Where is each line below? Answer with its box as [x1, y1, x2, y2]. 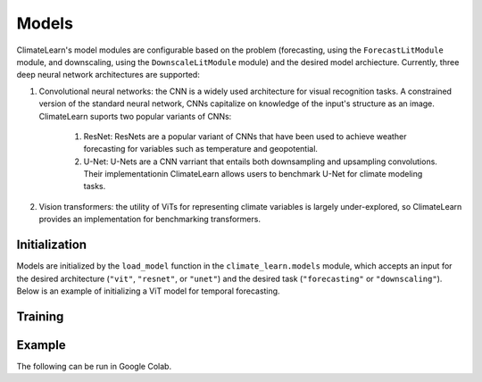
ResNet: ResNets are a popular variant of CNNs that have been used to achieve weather [83, 130, 407, 142]
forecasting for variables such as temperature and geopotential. [83, 144, 319, 154]
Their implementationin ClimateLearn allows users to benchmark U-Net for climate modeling [83, 169, 423, 179]
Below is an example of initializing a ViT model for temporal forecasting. [16, 286, 280, 296]
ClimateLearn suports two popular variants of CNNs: [38, 111, 232, 121]
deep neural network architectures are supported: [16, 70, 200, 80]
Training [16, 309, 64, 324]
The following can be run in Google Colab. [16, 361, 172, 371]
